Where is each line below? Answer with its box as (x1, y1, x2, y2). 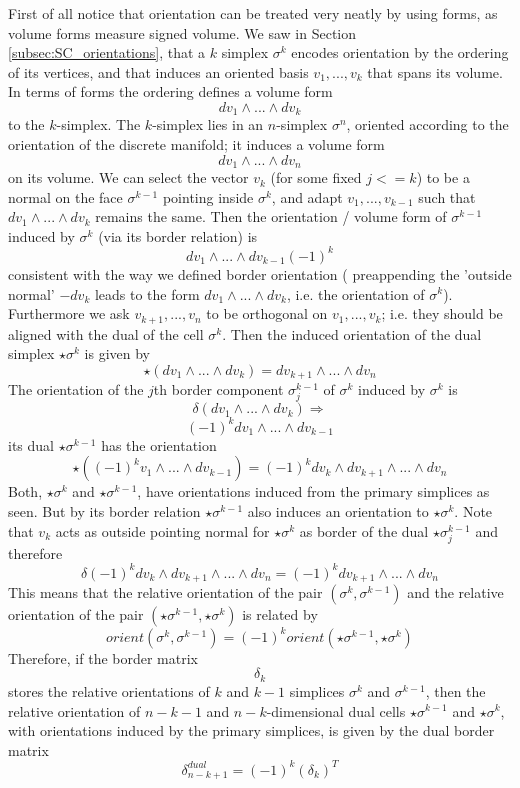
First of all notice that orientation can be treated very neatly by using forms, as (8, 3, 498, 23)
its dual (8, 434, 54, 455)
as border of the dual (299, 520, 429, 541)
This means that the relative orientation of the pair (8, 582, 323, 603)
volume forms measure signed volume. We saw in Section (8, 22, 357, 43)
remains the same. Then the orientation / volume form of (95, 206, 447, 227)
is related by (242, 604, 318, 625)
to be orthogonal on (206, 303, 328, 324)
